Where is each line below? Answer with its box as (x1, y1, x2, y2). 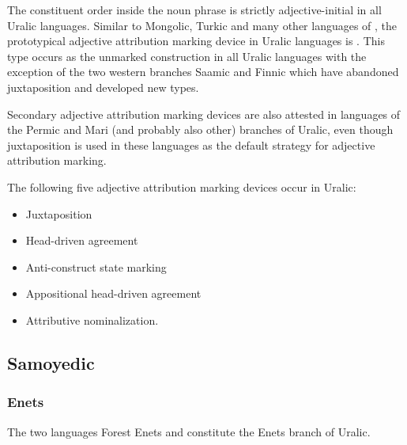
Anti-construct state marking (25, 258, 167, 275)
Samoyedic (7, 350, 95, 375)
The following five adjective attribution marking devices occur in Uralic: (7, 178, 356, 195)
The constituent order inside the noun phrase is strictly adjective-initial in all (7, 2, 382, 17)
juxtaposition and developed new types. (7, 78, 199, 95)
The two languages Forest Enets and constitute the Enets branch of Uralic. (7, 423, 371, 439)
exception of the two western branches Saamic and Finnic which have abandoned (7, 63, 399, 80)
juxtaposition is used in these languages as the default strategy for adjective (7, 136, 375, 153)
